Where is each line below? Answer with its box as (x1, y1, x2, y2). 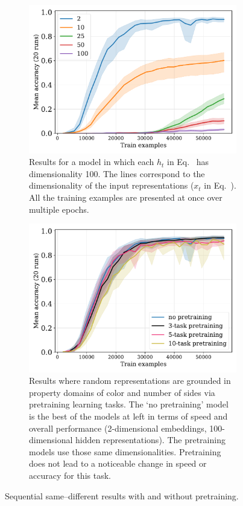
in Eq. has (166, 155, 209, 168)
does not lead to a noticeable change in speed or (29, 457, 207, 470)
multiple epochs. (29, 203, 89, 215)
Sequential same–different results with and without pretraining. (5, 489, 239, 502)
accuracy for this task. (29, 469, 111, 482)
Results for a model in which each (29, 155, 154, 168)
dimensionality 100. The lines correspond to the (29, 167, 205, 180)
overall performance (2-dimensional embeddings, (29, 421, 207, 434)
